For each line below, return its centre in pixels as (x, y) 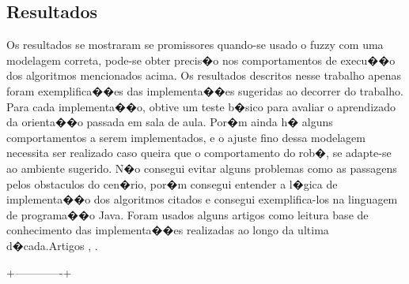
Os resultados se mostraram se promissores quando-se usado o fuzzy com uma (195, 45)
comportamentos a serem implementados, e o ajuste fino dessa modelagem (186, 137)
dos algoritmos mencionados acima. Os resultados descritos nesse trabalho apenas (204, 75)
